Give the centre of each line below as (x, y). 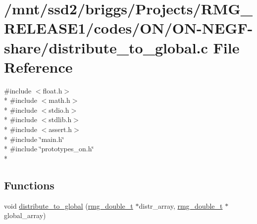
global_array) (25, 215)
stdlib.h (60, 119)
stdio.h (59, 110)
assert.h (60, 129)
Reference (38, 67)
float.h (52, 90)
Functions (29, 185)
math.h (59, 100)
